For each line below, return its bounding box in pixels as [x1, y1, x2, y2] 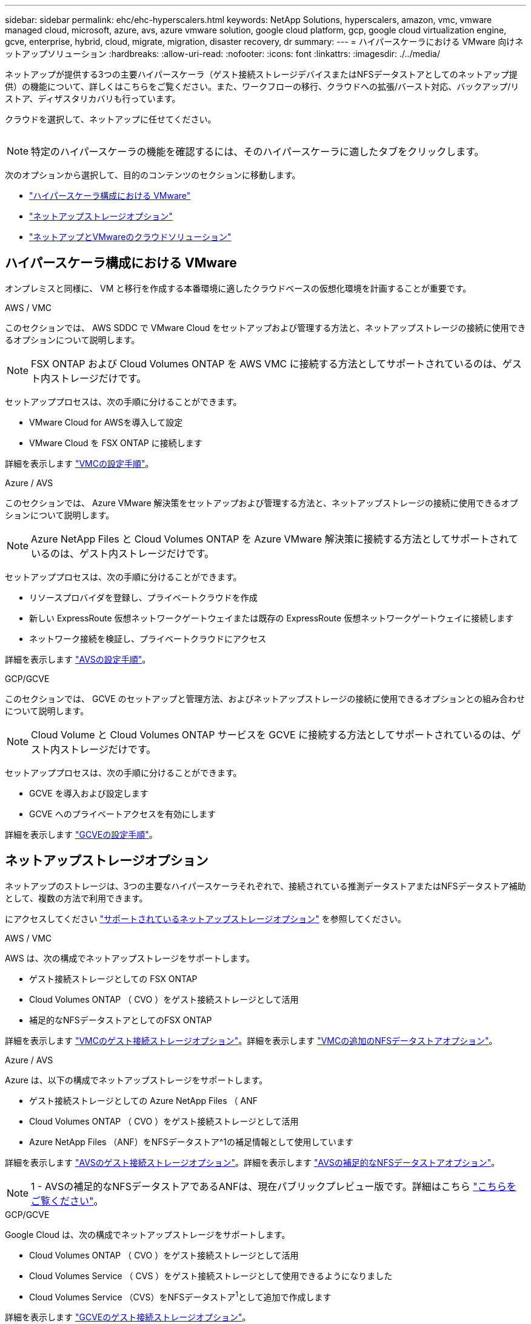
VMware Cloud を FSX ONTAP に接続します [29, 437, 202, 448]
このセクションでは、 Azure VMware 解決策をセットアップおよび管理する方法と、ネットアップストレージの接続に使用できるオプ [5, 497, 518, 508]
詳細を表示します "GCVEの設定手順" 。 [5, 829, 158, 840]
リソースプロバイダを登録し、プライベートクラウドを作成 [29, 592, 258, 603]
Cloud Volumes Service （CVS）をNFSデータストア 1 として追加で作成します [29, 1289, 332, 1302]
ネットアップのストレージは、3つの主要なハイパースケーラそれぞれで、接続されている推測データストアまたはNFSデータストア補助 [5, 880, 526, 891]
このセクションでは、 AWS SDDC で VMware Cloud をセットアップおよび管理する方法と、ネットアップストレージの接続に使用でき [5, 322, 526, 333]
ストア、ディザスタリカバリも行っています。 [5, 93, 181, 104]
